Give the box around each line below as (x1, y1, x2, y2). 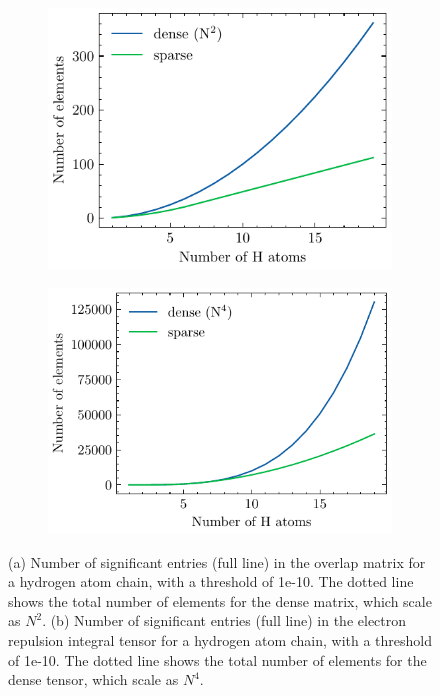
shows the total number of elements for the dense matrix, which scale (8, 590, 432, 611)
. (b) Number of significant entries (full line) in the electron (42, 610, 407, 631)
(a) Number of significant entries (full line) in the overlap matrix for (8, 551, 426, 572)
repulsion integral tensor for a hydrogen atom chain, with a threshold (8, 629, 433, 650)
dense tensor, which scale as (8, 669, 179, 690)
